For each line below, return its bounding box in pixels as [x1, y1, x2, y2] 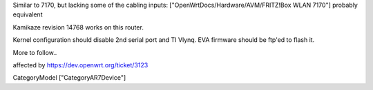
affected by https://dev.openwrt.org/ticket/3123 [12, 60, 149, 69]
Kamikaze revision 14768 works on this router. [12, 23, 144, 31]
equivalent [12, 10, 43, 19]
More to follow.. [12, 48, 57, 56]
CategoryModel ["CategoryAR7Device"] [12, 74, 126, 82]
